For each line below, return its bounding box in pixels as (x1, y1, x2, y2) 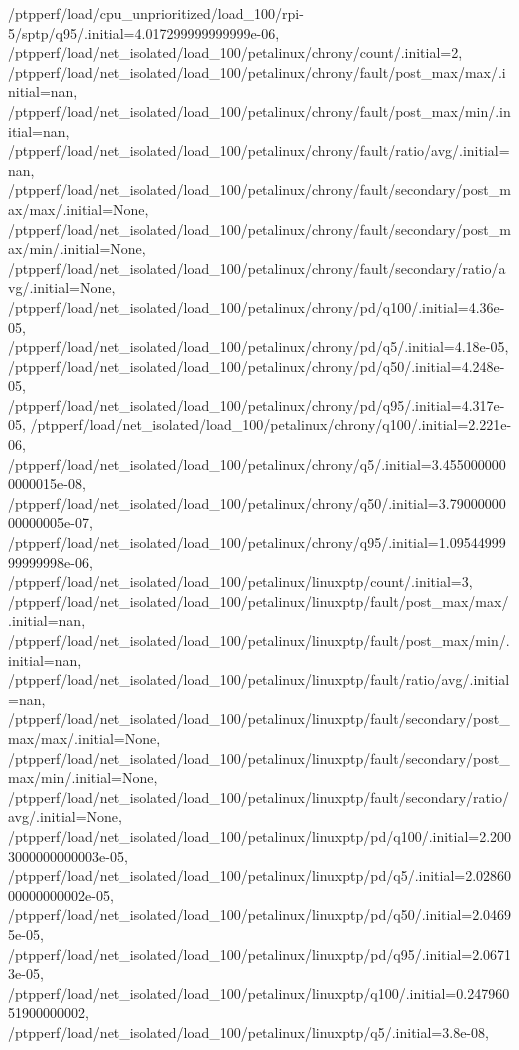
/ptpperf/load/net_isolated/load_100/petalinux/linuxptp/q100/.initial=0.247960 (8, 982, 510, 1003)
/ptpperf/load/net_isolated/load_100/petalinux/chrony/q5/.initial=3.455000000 (8, 453, 506, 474)
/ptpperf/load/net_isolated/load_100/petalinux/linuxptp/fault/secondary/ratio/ (8, 786, 509, 807)
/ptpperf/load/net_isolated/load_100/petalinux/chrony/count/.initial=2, (8, 42, 463, 63)
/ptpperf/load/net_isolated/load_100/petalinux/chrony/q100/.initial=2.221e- (30, 414, 512, 435)
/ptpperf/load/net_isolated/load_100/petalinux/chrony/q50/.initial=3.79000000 (8, 492, 506, 513)
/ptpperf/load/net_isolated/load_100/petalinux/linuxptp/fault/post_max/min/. (8, 630, 510, 650)
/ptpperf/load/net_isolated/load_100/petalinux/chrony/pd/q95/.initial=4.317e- (8, 394, 505, 415)
